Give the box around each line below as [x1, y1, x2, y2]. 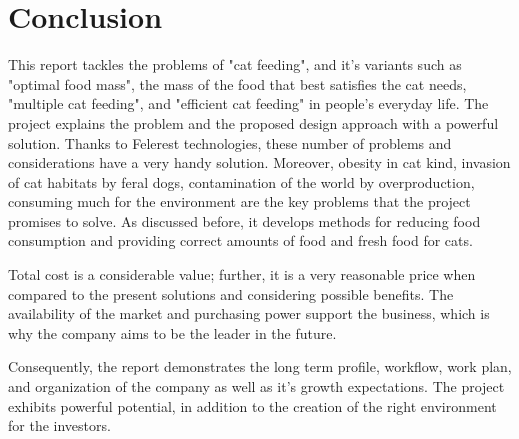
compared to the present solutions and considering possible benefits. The [8, 283, 454, 304]
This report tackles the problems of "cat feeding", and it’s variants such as [8, 54, 462, 75]
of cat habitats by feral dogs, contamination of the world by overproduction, [8, 171, 475, 192]
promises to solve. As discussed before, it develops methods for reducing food [8, 210, 481, 231]
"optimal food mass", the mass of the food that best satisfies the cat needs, [8, 73, 467, 94]
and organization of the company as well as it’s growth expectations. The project [8, 376, 505, 397]
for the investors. [8, 415, 111, 436]
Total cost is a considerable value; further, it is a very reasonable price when [8, 264, 476, 285]
